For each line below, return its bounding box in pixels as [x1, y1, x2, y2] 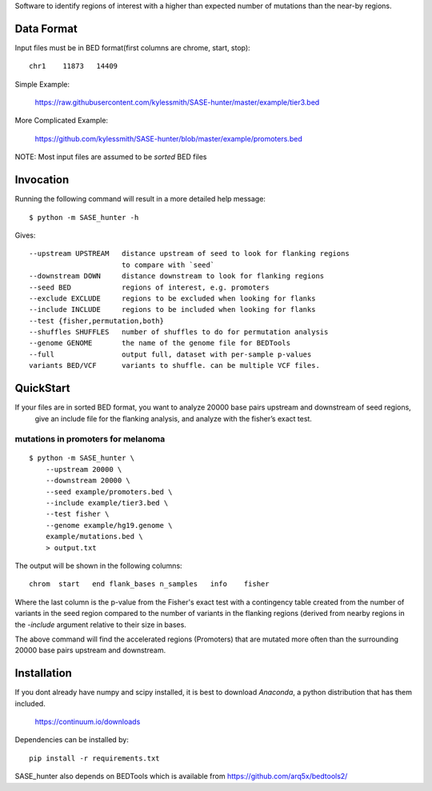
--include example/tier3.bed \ [45, 498, 169, 508]
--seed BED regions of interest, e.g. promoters [29, 282, 270, 292]
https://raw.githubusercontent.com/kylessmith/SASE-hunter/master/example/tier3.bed [34, 98, 320, 107]
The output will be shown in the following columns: [14, 561, 183, 570]
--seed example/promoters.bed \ [45, 487, 173, 496]
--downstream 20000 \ [45, 476, 131, 485]
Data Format [14, 22, 78, 35]
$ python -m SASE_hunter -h [29, 213, 139, 222]
